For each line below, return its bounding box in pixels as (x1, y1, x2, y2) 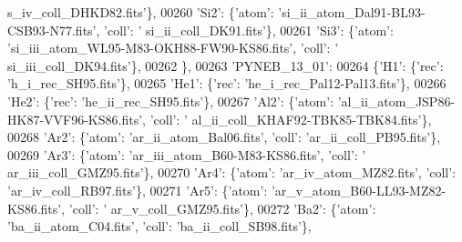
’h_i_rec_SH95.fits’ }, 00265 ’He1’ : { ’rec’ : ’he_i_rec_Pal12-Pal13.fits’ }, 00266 (7, 74, 447, 93)
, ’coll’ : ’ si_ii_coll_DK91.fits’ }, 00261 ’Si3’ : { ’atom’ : (96, 20, 394, 39)
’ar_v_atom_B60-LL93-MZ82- (271, 180, 447, 199)
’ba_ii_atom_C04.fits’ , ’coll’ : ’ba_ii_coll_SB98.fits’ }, (7, 217, 312, 236)
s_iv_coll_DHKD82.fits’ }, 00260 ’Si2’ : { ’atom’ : (7, 3, 274, 21)
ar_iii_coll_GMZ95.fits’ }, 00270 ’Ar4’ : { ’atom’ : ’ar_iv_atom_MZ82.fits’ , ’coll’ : (7, 163, 457, 182)
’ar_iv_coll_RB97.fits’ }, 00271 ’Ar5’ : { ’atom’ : (7, 180, 268, 199)
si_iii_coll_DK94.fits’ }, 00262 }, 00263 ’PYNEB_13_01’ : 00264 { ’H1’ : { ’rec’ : (7, 55, 444, 75)
